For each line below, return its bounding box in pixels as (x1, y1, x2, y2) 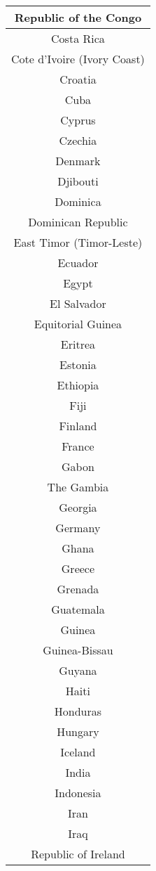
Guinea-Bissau (43, 642, 113, 658)
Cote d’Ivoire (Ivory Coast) (11, 51, 145, 67)
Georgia (59, 499, 97, 515)
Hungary (57, 723, 99, 740)
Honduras (54, 703, 102, 719)
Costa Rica (51, 30, 105, 46)
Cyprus (60, 112, 96, 128)
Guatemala (51, 601, 105, 617)
